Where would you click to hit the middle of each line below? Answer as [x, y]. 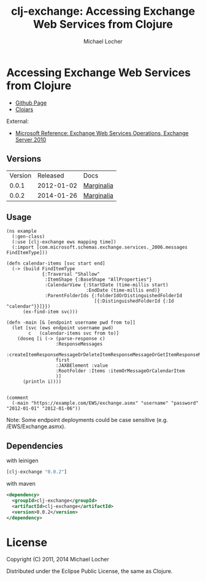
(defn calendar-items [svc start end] [56, 263]
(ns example [21, 232]
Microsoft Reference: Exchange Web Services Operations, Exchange [102, 133]
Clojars [24, 109]
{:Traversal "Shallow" [71, 275]
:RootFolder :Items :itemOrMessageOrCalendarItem [120, 371]
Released [51, 175]
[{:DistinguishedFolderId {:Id [134, 301]
